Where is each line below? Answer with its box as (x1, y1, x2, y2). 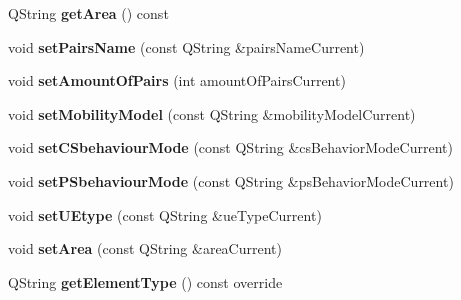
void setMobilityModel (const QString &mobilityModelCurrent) (8, 103, 416, 124)
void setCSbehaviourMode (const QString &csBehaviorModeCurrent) (8, 137, 453, 158)
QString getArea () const (8, 3, 169, 23)
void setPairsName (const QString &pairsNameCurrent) (8, 36, 365, 57)
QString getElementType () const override (8, 271, 283, 292)
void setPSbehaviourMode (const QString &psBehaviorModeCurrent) (8, 170, 454, 191)
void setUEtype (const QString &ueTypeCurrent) (8, 204, 322, 225)
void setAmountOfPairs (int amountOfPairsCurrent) (8, 70, 346, 91)
